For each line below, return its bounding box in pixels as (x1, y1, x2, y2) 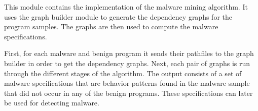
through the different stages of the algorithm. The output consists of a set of (4, 68, 242, 78)
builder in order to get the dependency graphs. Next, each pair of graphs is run (4, 58, 250, 68)
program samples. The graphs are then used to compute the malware (4, 21, 218, 32)
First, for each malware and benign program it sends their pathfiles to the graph (4, 48, 254, 59)
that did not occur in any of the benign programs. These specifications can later (4, 87, 253, 98)
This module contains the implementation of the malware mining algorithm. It (4, 2, 248, 12)
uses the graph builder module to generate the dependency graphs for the (4, 11, 233, 22)
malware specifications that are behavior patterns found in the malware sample (4, 78, 250, 88)
